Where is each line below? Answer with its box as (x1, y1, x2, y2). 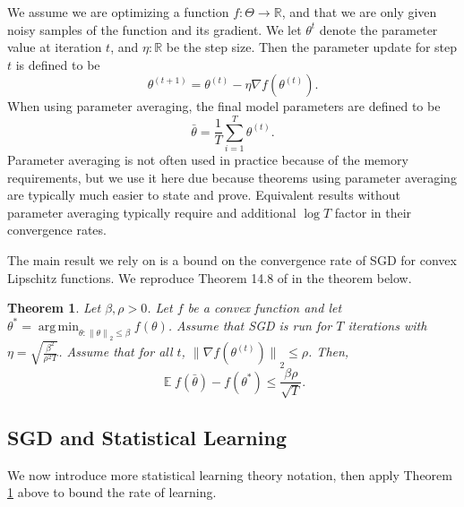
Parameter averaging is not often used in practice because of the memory (7, 150, 408, 169)
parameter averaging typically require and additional (7, 202, 296, 221)
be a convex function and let (187, 298, 342, 317)
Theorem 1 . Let (7, 298, 101, 317)
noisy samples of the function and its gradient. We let (7, 20, 302, 39)
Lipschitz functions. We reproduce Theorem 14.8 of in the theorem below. (7, 268, 412, 287)
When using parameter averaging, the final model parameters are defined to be (7, 97, 441, 116)
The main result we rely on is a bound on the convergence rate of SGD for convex (7, 251, 457, 270)
